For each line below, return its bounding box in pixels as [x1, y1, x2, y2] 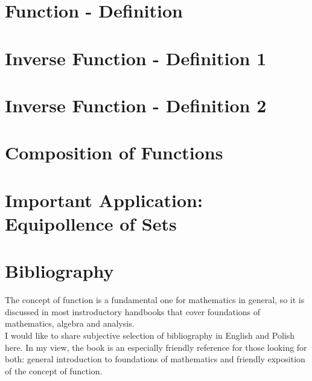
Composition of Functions [5, 140, 223, 165]
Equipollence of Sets [5, 211, 177, 235]
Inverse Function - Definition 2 [5, 92, 267, 117]
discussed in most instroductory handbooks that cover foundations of [5, 305, 261, 318]
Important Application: [5, 187, 203, 212]
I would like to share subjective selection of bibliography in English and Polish [5, 328, 295, 341]
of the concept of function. [5, 364, 103, 377]
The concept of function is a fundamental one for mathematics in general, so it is [5, 293, 305, 306]
